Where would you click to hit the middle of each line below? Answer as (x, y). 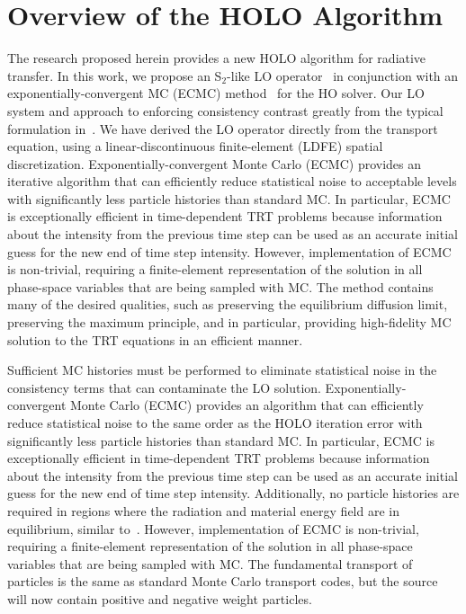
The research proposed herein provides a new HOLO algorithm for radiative (217, 58)
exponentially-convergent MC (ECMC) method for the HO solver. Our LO (216, 93)
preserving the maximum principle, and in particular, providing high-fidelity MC (229, 322)
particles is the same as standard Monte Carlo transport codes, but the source (223, 581)
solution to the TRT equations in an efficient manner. (155, 339)
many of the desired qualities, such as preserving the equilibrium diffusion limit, (228, 304)
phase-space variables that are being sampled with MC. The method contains (220, 286)
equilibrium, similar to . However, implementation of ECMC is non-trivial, (213, 528)
